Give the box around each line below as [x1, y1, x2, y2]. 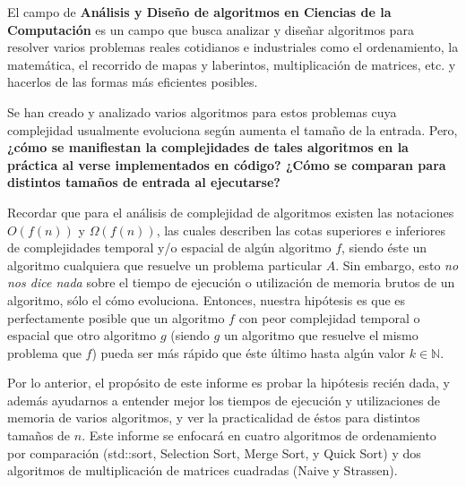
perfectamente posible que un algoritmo [7, 308, 225, 327]
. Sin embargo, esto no [335, 255, 459, 274]
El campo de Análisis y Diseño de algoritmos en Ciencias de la [7, 3, 392, 21]
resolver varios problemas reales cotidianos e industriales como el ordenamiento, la [7, 38, 459, 56]
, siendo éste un [341, 238, 427, 257]
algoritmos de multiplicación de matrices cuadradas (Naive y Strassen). [7, 461, 398, 480]
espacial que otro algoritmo [7, 326, 157, 345]
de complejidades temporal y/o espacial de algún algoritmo [7, 238, 332, 257]
